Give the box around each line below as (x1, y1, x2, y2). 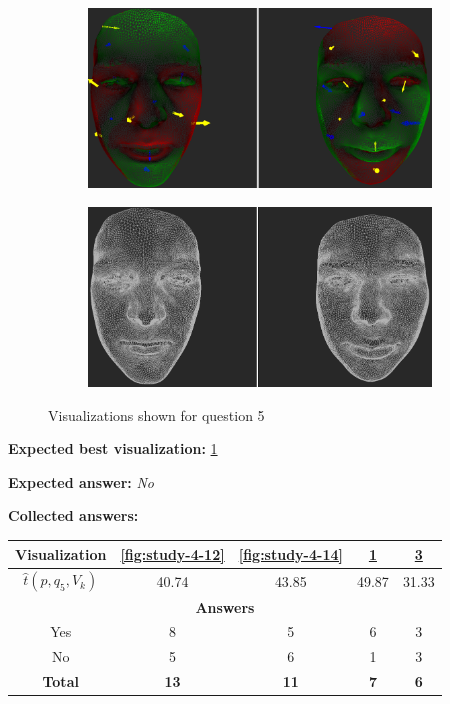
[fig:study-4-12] (120, 543, 225, 564)
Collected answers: (8, 505, 139, 526)
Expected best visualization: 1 (8, 438, 218, 459)
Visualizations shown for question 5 (48, 404, 265, 425)
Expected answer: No (8, 471, 154, 492)
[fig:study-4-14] (238, 543, 343, 564)
